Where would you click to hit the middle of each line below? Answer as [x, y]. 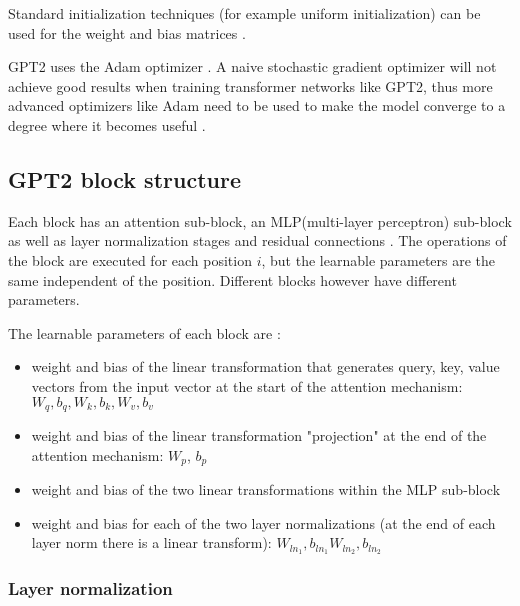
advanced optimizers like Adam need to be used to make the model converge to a [257, 105]
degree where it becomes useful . [107, 124]
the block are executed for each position [130, 259]
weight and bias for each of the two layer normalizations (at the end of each [263, 522]
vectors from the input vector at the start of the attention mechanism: [247, 385]
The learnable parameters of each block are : [144, 332]
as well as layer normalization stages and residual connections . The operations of [257, 240]
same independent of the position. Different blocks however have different [232, 279]
